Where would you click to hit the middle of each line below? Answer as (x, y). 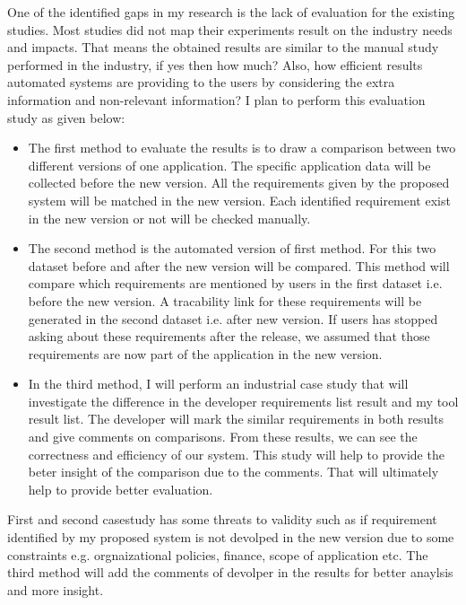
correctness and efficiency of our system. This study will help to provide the (236, 454)
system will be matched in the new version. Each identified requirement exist (239, 200)
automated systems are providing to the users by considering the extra (201, 82)
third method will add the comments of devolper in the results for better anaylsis (230, 572)
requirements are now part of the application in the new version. (205, 353)
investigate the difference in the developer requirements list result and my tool (243, 401)
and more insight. (56, 589)
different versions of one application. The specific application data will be (229, 165)
